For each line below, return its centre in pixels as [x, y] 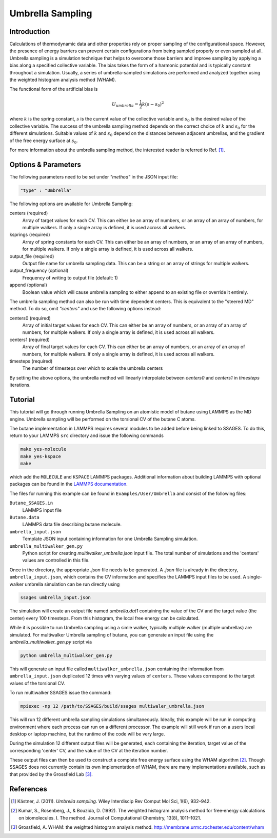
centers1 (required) [29, 340]
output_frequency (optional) [39, 271]
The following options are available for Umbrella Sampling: [71, 204]
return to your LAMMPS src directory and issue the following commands [87, 435]
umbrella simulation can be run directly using [72, 584]
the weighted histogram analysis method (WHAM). [63, 80]
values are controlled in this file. [56, 560]
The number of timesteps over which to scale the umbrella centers [93, 368]
